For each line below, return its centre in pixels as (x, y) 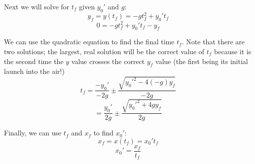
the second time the (34, 61)
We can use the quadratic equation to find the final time (89, 42)
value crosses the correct (108, 61)
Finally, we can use (33, 133)
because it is (233, 51)
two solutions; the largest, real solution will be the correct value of (104, 51)
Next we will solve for (37, 6)
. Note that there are (213, 42)
